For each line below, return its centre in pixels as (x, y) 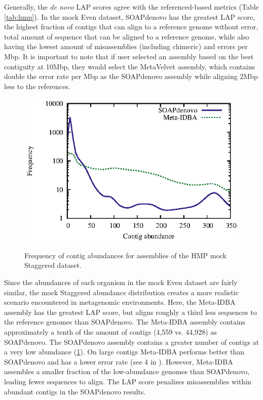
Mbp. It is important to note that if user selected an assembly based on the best (129, 56)
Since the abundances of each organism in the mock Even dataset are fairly (121, 282)
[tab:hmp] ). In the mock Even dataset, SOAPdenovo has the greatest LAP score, (130, 16)
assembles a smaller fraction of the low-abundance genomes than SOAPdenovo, (127, 371)
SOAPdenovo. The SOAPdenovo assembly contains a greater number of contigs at (132, 342)
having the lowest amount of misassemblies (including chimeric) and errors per (126, 46)
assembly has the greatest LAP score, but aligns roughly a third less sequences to (130, 312)
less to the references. (37, 86)
